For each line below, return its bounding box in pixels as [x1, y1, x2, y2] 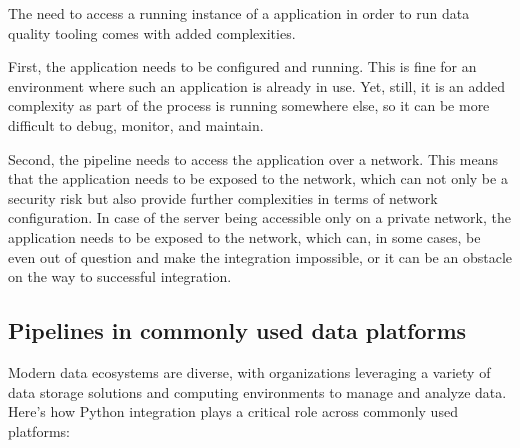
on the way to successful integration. [8, 266, 232, 287]
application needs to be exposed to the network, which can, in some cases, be [8, 226, 481, 247]
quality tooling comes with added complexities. [8, 22, 296, 43]
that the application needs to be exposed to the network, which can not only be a [8, 168, 508, 189]
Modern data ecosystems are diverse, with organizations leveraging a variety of [8, 361, 491, 382]
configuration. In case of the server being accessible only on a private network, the [8, 207, 511, 228]
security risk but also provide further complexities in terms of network [8, 187, 438, 208]
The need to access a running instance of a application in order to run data [8, 3, 470, 23]
